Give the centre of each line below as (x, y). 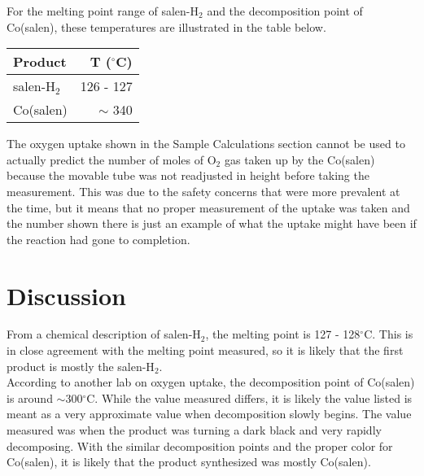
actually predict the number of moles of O (111, 159)
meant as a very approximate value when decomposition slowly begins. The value (209, 414)
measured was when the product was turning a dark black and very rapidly (194, 430)
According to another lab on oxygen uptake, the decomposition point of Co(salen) (211, 382)
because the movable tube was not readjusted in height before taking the (188, 175)
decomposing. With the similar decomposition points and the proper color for (200, 445)
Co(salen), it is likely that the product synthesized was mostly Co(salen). (189, 462)
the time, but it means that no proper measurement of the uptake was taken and (208, 207)
